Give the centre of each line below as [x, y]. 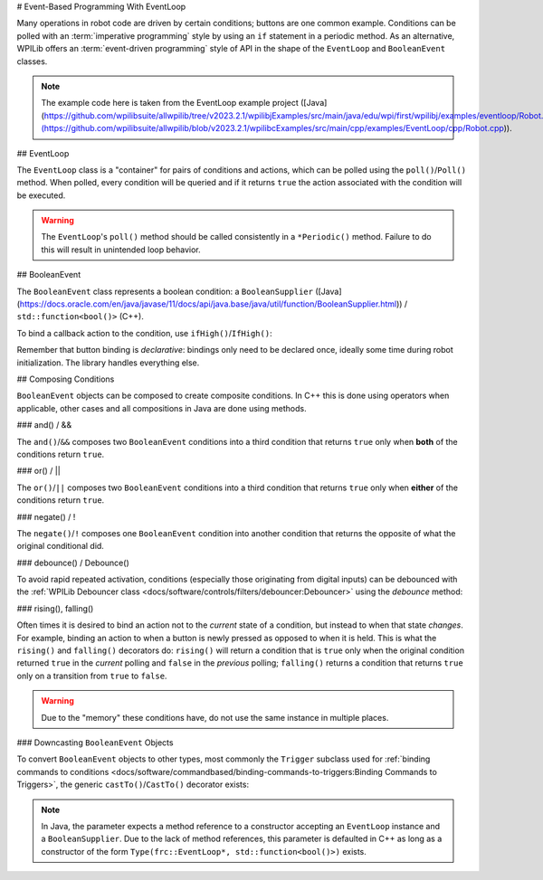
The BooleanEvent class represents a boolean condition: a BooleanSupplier [165, 291]
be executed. [41, 195]
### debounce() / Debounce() [73, 563]
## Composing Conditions [66, 379]
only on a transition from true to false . [92, 676]
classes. [32, 61]
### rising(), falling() [55, 608]
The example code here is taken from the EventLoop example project [170, 103]
